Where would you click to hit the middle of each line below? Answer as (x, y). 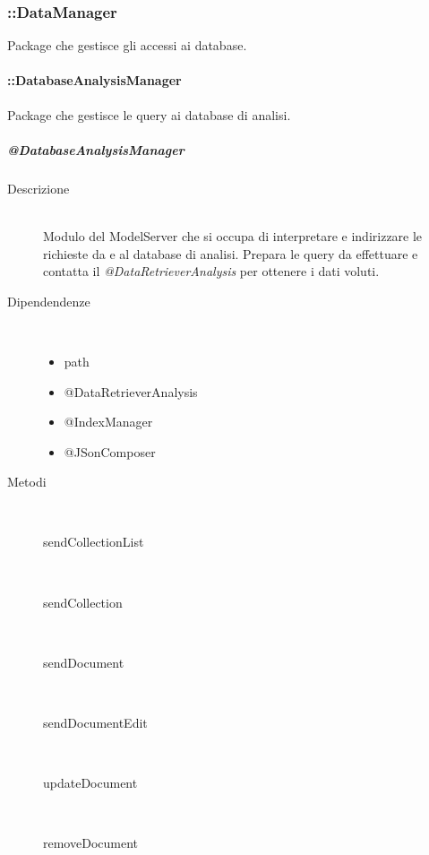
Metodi (27, 482)
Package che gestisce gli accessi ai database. (127, 45)
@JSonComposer (110, 451)
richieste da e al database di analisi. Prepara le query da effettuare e (231, 253)
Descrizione (39, 188)
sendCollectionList (94, 542)
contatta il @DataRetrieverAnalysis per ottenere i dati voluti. (211, 271)
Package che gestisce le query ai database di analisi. (149, 114)
